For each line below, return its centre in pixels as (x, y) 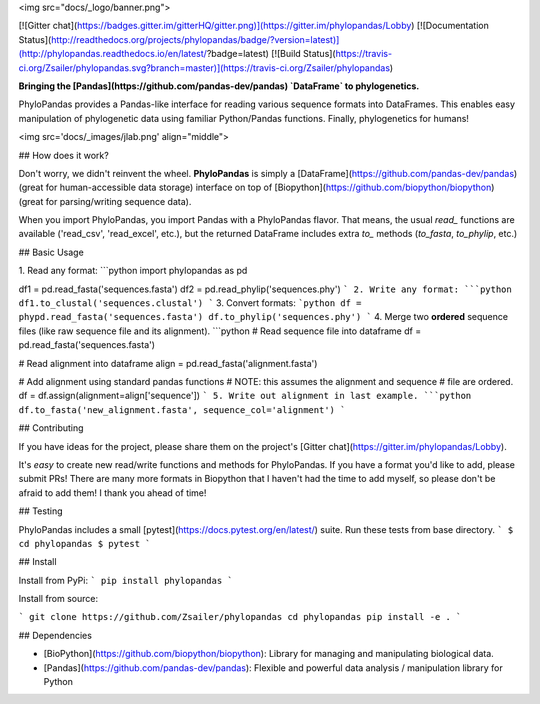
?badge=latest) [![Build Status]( (271, 54)
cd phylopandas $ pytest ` (84, 543)
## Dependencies (55, 635)
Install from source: (58, 599)
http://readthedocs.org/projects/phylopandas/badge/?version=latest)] (195, 39)
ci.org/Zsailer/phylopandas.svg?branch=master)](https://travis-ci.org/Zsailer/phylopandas (204, 67)
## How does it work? (63, 155)
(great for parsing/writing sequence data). (105, 201)
